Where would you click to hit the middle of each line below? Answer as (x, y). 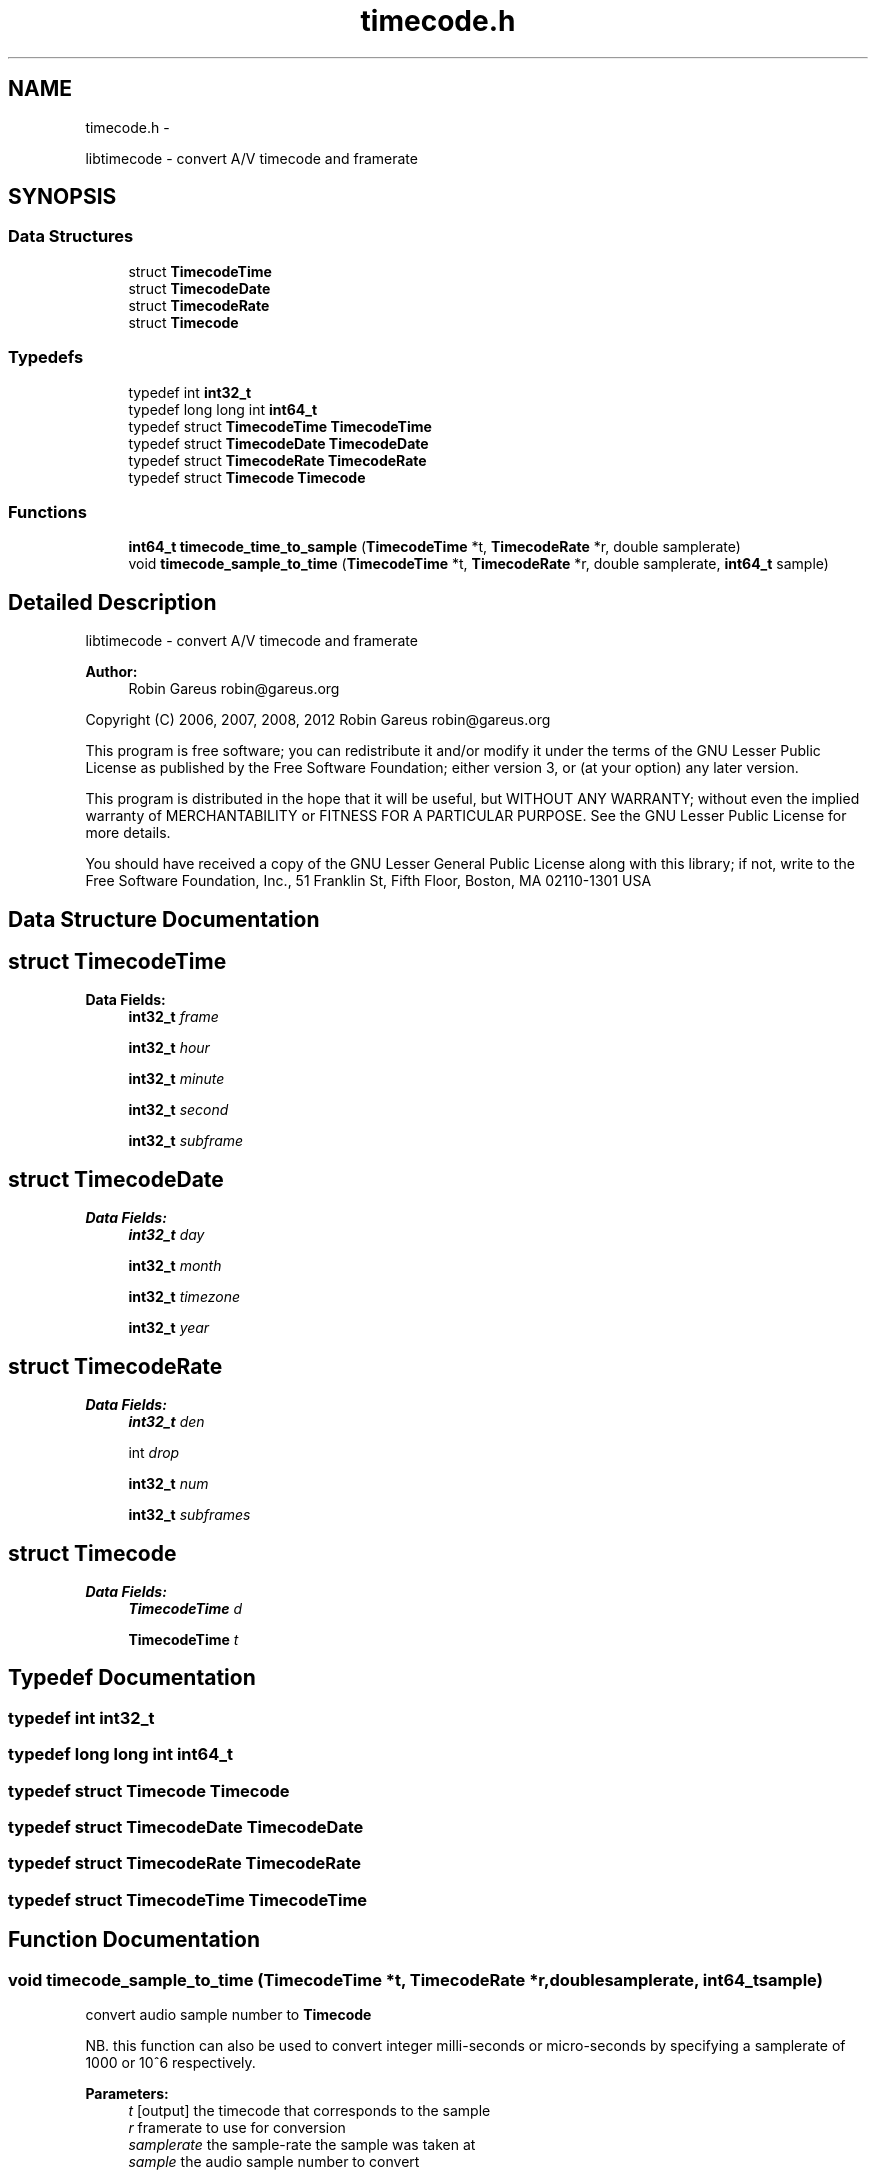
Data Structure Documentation (164, 919)
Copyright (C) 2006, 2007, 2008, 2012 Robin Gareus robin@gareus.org (318, 720)
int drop (154, 1453)
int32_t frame (173, 1017)
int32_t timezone (184, 1297)
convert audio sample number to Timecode (228, 2014)
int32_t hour (169, 1048)
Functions (47, 511)
